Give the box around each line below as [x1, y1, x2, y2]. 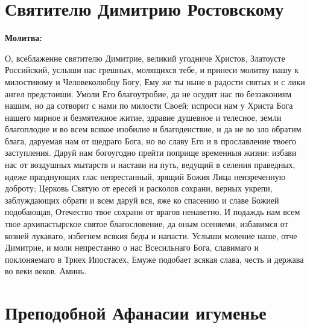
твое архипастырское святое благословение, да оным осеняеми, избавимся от [5, 217, 288, 230]
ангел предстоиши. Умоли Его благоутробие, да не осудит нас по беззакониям [5, 87, 291, 100]
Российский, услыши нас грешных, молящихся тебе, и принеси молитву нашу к [5, 63, 299, 76]
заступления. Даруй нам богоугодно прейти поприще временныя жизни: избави [5, 146, 297, 159]
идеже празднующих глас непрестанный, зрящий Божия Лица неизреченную [5, 170, 286, 182]
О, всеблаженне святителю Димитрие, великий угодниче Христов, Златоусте [5, 51, 285, 64]
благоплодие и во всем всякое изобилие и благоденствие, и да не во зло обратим [5, 123, 302, 135]
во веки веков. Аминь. [5, 265, 87, 277]
